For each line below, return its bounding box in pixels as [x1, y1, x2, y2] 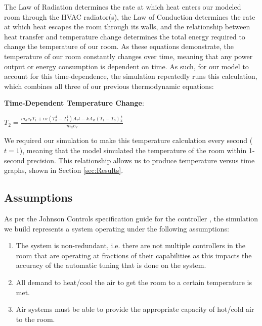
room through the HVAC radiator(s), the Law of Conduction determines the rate [4, 11, 255, 22]
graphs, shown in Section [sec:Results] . [4, 165, 123, 175]
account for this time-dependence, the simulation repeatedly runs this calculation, [4, 71, 257, 81]
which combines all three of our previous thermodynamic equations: [4, 80, 214, 91]
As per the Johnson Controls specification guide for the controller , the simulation [4, 213, 258, 224]
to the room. [16, 313, 55, 324]
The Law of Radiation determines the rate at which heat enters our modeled [4, 2, 241, 12]
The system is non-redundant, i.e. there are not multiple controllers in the [16, 240, 245, 251]
